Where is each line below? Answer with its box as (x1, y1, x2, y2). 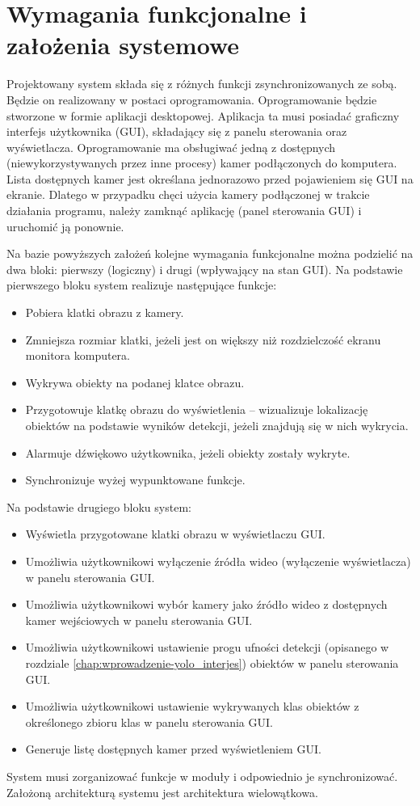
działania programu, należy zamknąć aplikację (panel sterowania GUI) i (6, 202, 362, 219)
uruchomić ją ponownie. (6, 217, 124, 234)
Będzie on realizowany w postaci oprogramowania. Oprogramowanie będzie (6, 91, 377, 108)
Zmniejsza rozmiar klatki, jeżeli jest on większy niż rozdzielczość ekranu (25, 331, 381, 348)
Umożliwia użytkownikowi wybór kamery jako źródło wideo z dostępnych (25, 596, 388, 613)
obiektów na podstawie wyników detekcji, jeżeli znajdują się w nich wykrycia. (25, 417, 409, 433)
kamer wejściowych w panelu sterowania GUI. (25, 611, 253, 628)
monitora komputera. (25, 347, 131, 364)
